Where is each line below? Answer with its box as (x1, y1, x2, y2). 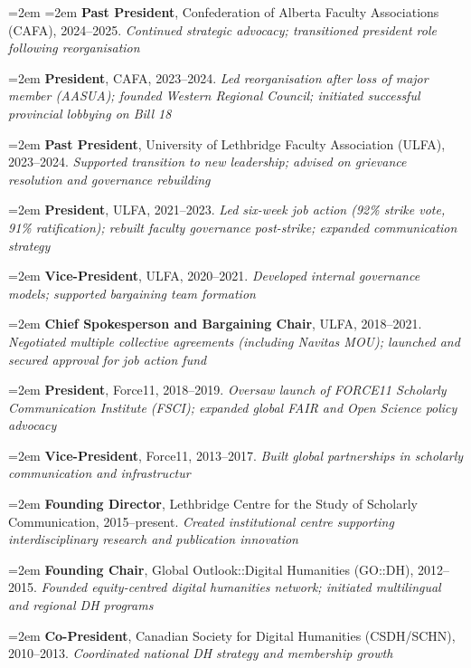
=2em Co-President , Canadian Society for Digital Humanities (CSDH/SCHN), (8, 625, 456, 644)
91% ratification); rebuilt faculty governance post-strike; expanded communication (8, 217, 457, 236)
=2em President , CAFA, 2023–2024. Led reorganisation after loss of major (8, 68, 429, 87)
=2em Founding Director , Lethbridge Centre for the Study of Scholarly (8, 494, 418, 513)
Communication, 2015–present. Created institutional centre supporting (8, 511, 394, 530)
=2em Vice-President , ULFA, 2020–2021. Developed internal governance (8, 266, 420, 285)
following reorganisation (8, 38, 140, 57)
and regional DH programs (8, 596, 154, 615)
